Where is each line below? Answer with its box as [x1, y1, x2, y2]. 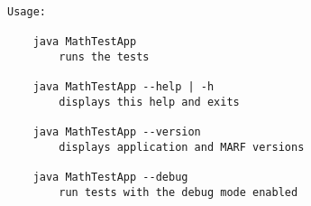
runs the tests [59, 50, 150, 63]
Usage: [7, 5, 46, 18]
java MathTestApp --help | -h [32, 80, 215, 93]
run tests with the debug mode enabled [59, 185, 298, 199]
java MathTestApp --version [32, 125, 201, 138]
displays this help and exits [59, 95, 240, 108]
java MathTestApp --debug [32, 170, 188, 183]
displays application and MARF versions [59, 140, 305, 154]
